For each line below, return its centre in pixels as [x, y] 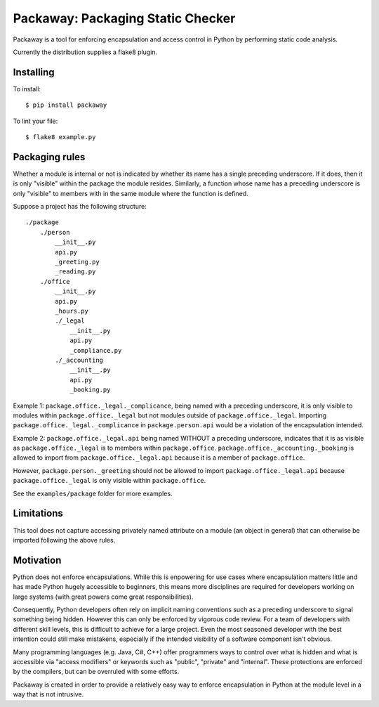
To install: [27, 89]
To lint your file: [35, 121]
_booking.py [90, 390]
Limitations [38, 513]
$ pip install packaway [66, 105]
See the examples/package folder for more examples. [93, 493]
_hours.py [72, 311]
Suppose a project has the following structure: [80, 207]
